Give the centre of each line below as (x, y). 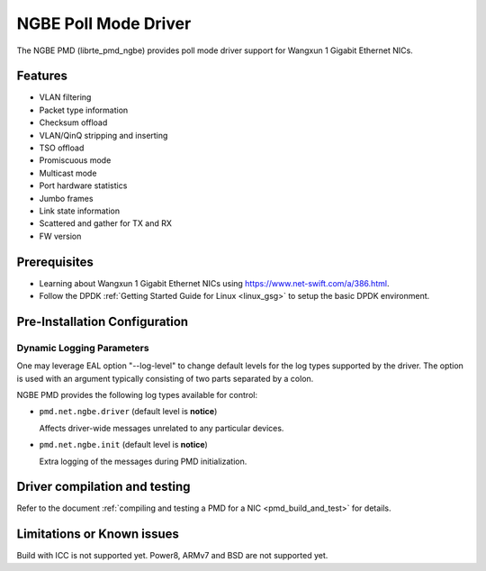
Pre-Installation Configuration (103, 321)
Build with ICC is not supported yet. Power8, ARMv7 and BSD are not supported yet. (172, 556)
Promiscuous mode (75, 160)
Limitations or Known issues (98, 535)
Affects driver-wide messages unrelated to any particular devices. (162, 428)
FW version (60, 236)
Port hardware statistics (83, 186)
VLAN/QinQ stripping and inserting (103, 135)
